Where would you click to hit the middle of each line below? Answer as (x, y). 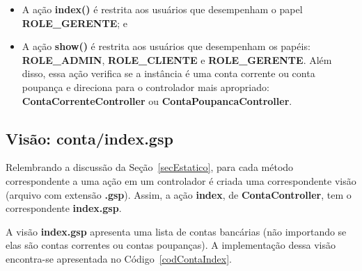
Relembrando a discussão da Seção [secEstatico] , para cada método (150, 167)
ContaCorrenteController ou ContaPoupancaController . (157, 100)
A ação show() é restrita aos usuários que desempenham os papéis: (166, 46)
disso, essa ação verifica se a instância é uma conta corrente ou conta (168, 73)
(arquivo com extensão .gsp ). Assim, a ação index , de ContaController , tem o (179, 194)
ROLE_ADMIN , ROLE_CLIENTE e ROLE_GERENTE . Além (177, 59)
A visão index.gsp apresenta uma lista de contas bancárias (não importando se (176, 231)
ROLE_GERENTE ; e (75, 23)
